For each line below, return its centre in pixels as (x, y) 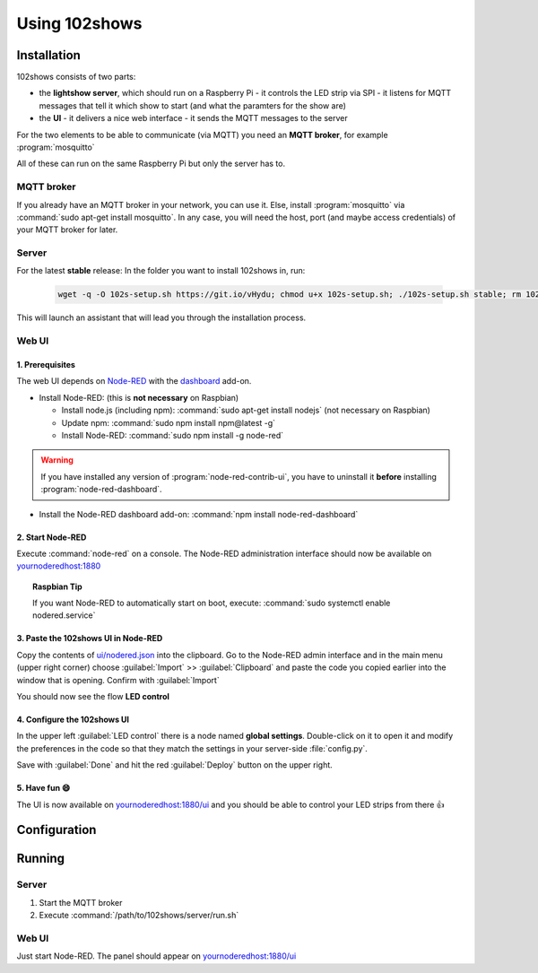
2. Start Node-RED (52, 537)
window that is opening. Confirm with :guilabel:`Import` (118, 680)
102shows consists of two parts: (76, 77)
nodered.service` (64, 615)
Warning (57, 460)
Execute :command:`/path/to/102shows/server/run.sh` (139, 916)
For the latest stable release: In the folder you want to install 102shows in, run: (161, 271)
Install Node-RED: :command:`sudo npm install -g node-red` (173, 435)
